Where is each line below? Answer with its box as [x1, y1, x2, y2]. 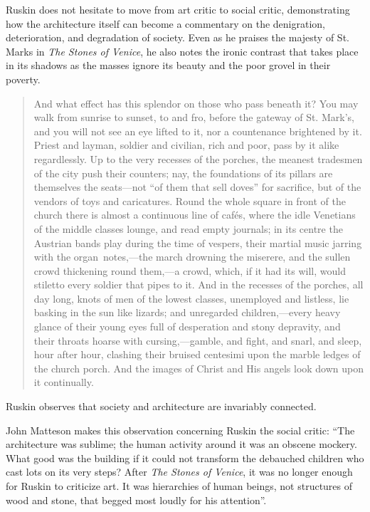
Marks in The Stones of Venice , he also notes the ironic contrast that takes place [6, 43, 359, 58]
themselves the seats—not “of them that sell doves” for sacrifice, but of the [33, 179, 361, 194]
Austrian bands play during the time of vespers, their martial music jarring [33, 235, 362, 250]
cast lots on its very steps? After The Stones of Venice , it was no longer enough [6, 464, 353, 479]
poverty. [6, 71, 41, 86]
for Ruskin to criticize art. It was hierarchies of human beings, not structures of [6, 479, 353, 493]
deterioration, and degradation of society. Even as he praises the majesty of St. [6, 30, 349, 45]
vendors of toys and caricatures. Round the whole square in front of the [33, 193, 347, 208]
